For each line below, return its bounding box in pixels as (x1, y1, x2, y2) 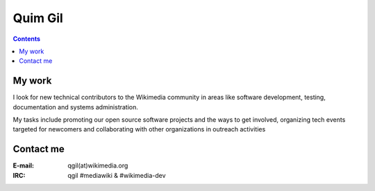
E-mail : (12, 161, 35, 170)
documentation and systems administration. (12, 102, 139, 111)
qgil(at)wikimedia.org (67, 161, 128, 170)
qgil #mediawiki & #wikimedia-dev (67, 171, 166, 179)
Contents (12, 35, 41, 43)
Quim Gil (12, 10, 64, 26)
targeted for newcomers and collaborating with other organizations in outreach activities (12, 125, 266, 134)
